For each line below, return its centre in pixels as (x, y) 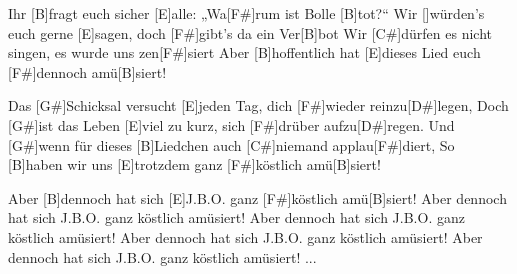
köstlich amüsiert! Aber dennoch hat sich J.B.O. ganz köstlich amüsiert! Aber (245, 236)
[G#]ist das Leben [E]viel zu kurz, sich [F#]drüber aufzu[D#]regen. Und (231, 124)
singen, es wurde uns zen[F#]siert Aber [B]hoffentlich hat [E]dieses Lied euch (244, 52)
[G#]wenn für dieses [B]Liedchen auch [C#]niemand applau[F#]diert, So (231, 144)
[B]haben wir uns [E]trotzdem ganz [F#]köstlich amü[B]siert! (194, 164)
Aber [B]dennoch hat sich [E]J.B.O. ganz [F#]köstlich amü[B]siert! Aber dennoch (257, 197)
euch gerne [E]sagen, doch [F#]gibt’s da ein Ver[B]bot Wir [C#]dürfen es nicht (250, 32)
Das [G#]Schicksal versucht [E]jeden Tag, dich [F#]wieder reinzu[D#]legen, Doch (258, 105)
